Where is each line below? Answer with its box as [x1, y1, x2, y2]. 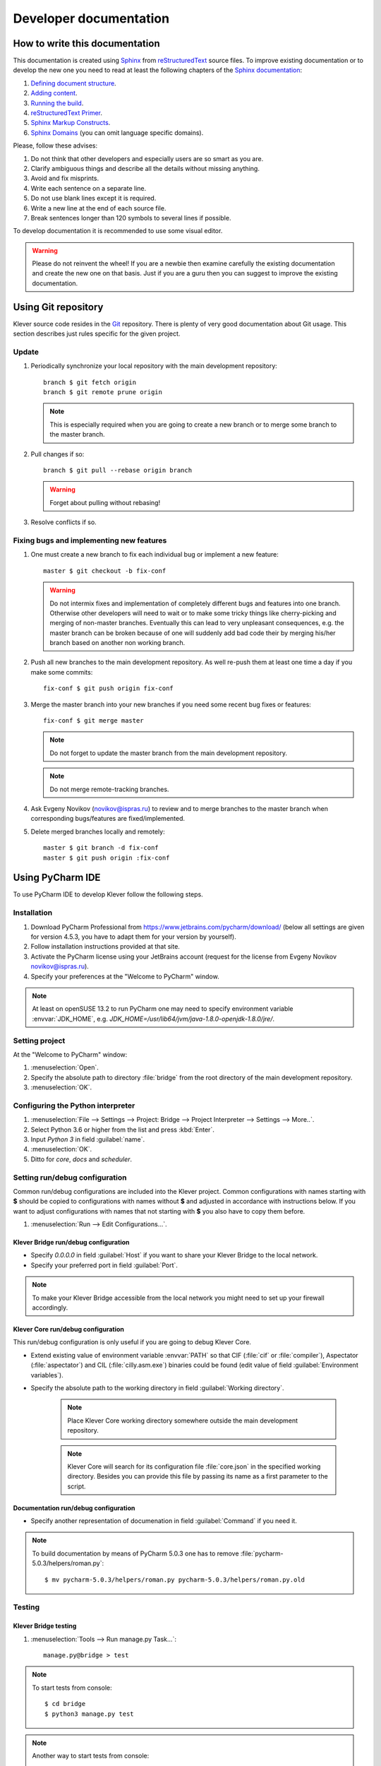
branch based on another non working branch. [49, 639, 186, 647]
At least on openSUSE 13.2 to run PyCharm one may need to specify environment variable [32, 1005, 294, 1013]
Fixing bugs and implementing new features [13, 535, 167, 545]
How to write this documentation [13, 37, 160, 49]
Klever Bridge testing [13, 1622, 77, 1630]
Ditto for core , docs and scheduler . [30, 1155, 133, 1163]
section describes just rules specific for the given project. [13, 329, 181, 338]
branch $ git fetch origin [43, 378, 137, 386]
